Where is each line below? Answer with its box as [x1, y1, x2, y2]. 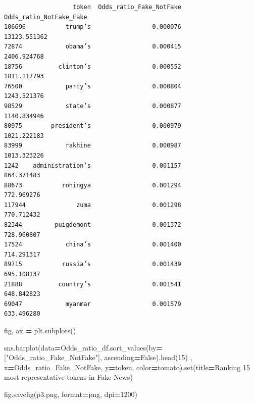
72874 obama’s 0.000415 [4, 43, 181, 51]
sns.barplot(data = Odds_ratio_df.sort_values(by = [4, 342, 163, 352]
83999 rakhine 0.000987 [4, 142, 181, 149]
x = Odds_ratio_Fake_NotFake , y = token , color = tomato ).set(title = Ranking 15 [4, 362, 250, 372]
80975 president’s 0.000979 [4, 122, 181, 130]
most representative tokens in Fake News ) [4, 372, 133, 382]
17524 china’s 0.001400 [4, 241, 181, 248]
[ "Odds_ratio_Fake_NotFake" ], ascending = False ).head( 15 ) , [4, 352, 192, 363]
